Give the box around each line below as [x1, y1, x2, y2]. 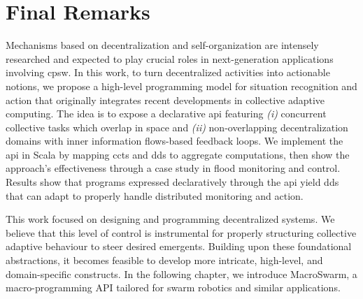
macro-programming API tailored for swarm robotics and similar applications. [6, 280, 341, 295]
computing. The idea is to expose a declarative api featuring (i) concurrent [6, 106, 327, 121]
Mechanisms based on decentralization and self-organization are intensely [6, 38, 319, 52]
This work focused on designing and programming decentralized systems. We [6, 212, 335, 226]
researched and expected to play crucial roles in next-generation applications [6, 51, 334, 66]
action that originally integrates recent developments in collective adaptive [6, 92, 325, 107]
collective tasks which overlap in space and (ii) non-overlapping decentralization [6, 119, 348, 134]
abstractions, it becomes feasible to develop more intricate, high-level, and [6, 253, 323, 268]
